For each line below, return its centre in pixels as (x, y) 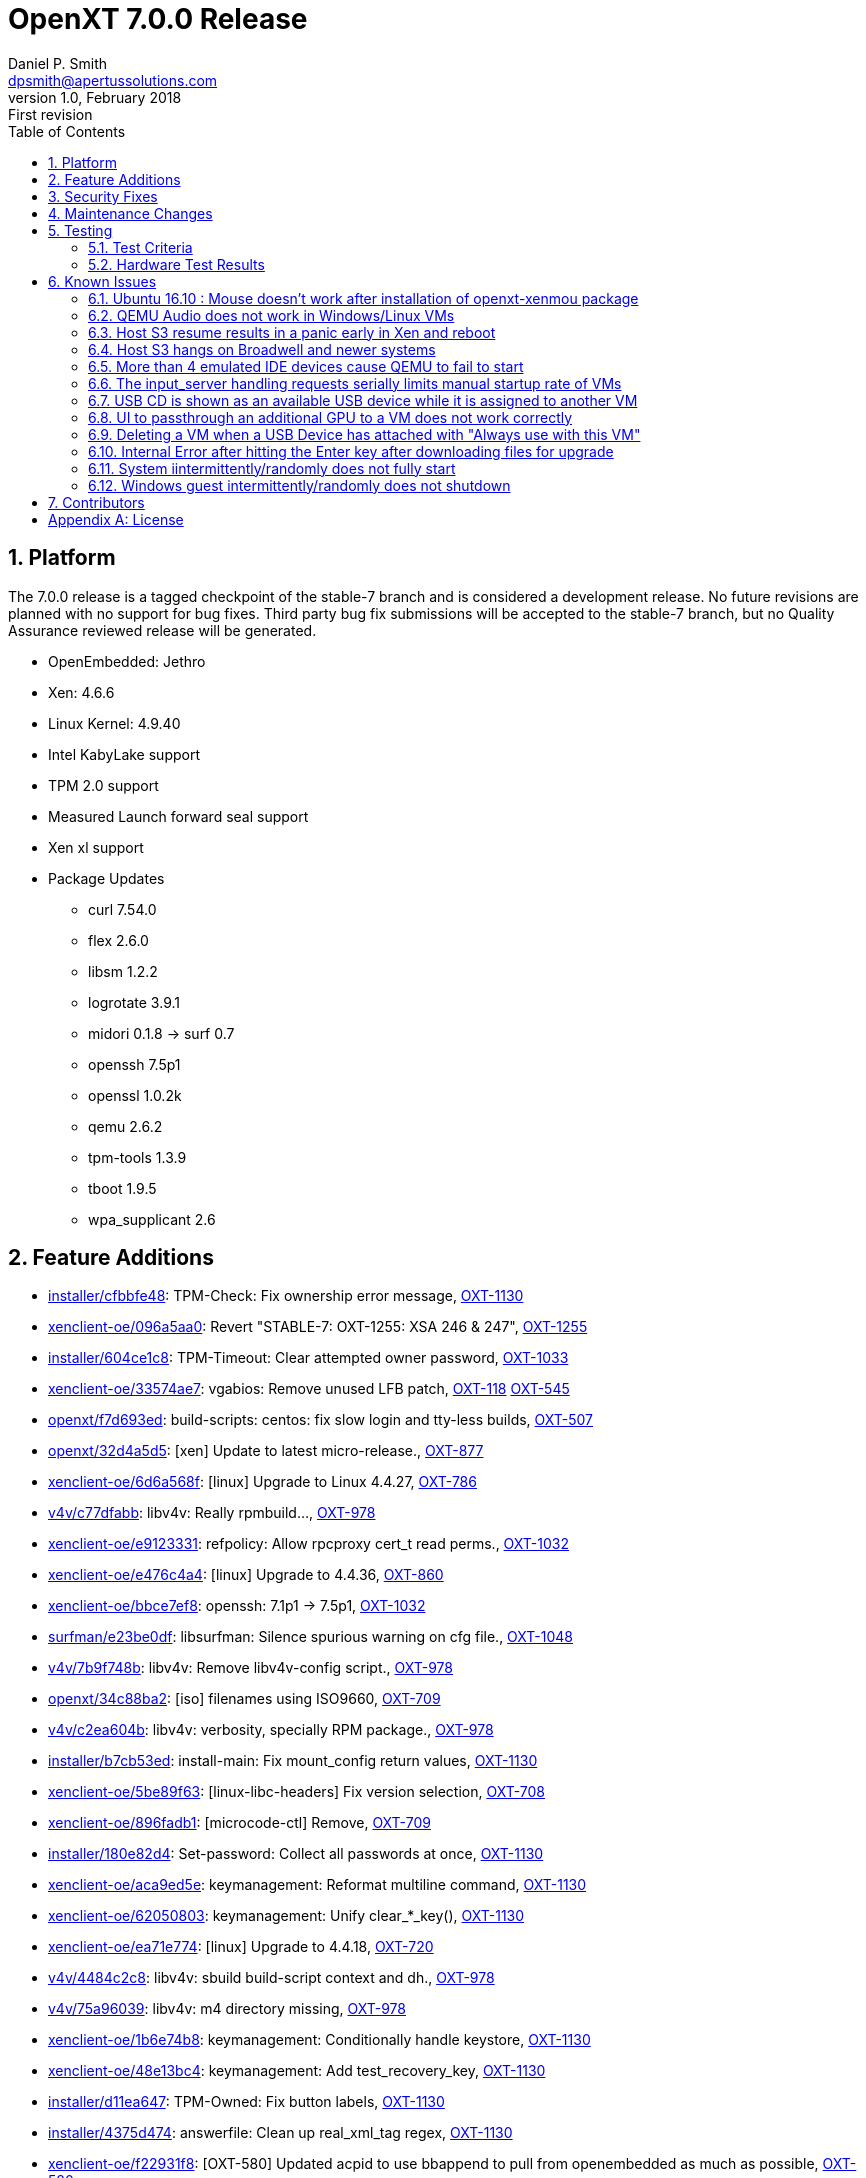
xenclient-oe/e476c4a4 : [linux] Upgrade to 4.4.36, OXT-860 (246, 1575)
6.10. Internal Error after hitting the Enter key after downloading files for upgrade (351, 451)
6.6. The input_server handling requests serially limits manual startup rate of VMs (355, 383)
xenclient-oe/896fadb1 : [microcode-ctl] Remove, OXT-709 (239, 1823)
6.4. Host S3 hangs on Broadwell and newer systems (262, 349)
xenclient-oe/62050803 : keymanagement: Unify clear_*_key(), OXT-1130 (286, 1916)
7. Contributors (96, 502)
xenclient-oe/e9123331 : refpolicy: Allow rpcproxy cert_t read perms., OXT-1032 (308, 1544)
